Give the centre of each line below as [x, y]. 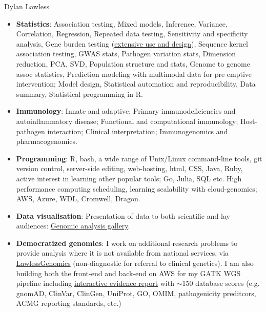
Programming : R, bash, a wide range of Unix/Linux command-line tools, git [139, 158]
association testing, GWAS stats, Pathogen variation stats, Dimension [126, 54]
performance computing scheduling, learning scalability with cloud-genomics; [137, 188]
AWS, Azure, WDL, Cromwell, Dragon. [78, 199]
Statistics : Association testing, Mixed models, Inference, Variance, [122, 23]
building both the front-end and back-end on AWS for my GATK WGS [128, 273]
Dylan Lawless [27, 6]
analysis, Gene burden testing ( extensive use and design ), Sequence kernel [132, 43]
